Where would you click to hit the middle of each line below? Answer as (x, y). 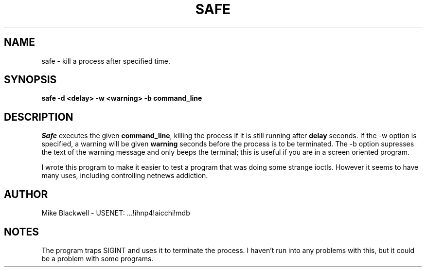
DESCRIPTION (39, 117)
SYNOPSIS (30, 80)
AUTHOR (26, 194)
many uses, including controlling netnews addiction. (125, 176)
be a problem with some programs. (98, 258)
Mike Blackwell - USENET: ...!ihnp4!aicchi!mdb (116, 213)
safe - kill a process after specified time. (106, 61)
